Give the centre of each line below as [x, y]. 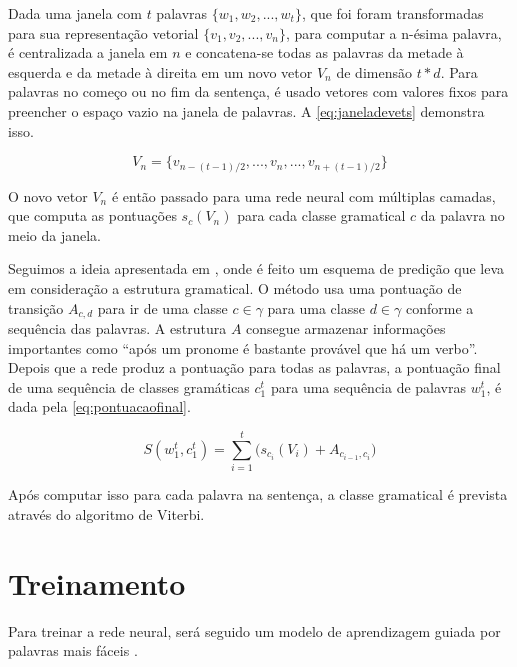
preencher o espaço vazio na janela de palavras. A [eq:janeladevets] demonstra [246, 110]
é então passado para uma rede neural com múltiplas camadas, [303, 195]
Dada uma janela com [75, 13]
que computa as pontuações [92, 215]
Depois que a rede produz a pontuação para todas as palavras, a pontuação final [254, 367]
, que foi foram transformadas [392, 13]
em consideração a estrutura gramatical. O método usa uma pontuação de [235, 288]
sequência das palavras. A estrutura [117, 328]
